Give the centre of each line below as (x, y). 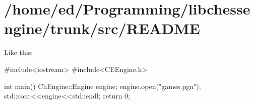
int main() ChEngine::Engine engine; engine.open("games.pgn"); (103, 86)
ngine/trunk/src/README (102, 28)
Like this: (19, 52)
